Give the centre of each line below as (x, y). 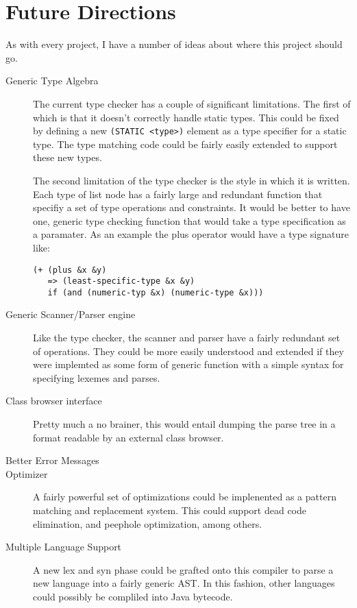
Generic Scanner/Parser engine (71, 314)
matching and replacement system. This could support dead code (170, 510)
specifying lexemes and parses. (97, 377)
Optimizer (27, 473)
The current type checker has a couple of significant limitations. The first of (192, 103)
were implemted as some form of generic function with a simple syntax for (188, 364)
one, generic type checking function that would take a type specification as (189, 220)
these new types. (67, 157)
